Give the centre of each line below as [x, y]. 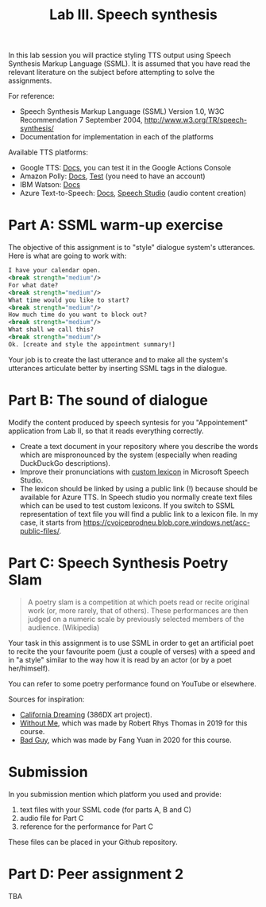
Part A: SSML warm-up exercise [116, 225]
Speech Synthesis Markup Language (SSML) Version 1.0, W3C [122, 111]
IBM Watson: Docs [50, 185]
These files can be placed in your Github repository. [93, 842]
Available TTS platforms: [48, 152]
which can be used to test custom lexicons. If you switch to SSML [127, 505]
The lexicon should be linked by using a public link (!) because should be [139, 488]
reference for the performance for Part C [86, 827]
